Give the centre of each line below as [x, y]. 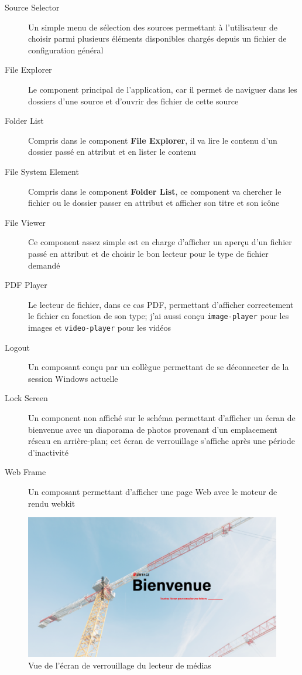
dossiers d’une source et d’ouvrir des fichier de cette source [133, 101]
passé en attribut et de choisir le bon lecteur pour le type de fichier [148, 253]
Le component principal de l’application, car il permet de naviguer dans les [163, 89]
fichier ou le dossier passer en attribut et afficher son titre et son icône [154, 203]
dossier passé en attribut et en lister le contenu [112, 152]
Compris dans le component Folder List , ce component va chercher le [155, 191]
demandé [44, 265]
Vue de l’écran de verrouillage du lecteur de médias [120, 665]
